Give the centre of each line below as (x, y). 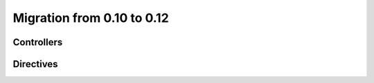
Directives (35, 64)
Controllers (38, 42)
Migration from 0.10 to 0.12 (91, 18)
